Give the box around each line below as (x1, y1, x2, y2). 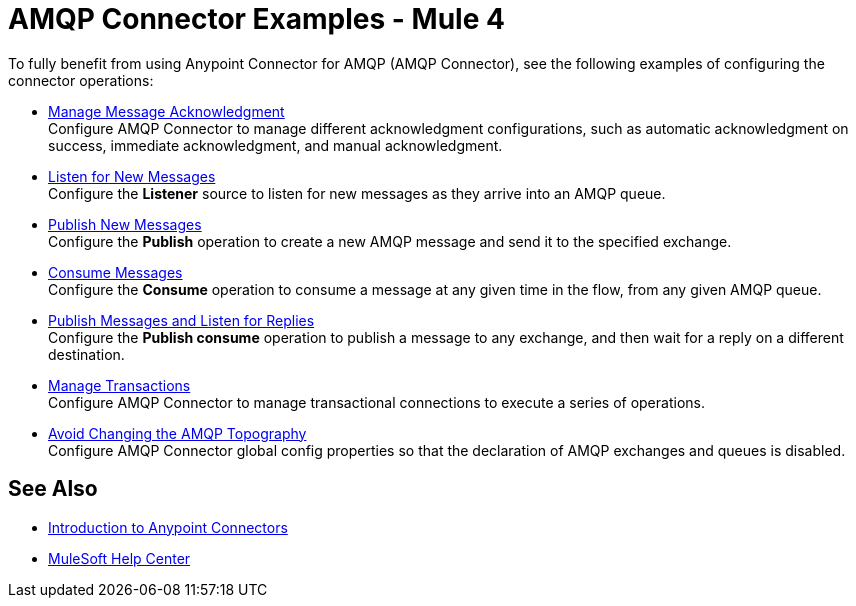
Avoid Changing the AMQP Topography (48, 424, 307, 442)
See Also (8, 476, 98, 502)
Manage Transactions (48, 376, 191, 394)
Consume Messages (48, 263, 183, 281)
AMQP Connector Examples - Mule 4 (8, 2, 505, 36)
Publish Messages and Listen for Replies (48, 311, 315, 329)
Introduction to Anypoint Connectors (48, 518, 288, 536)
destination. (48, 345, 125, 363)
